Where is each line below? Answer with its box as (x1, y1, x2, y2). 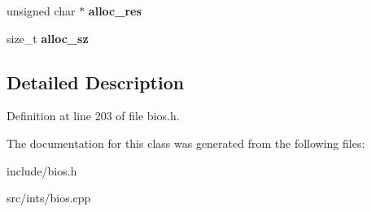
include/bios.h (7, 162, 77, 179)
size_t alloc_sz (7, 29, 89, 46)
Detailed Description (7, 69, 185, 94)
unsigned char (7, 2, 76, 19)
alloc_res (88, 2, 142, 19)
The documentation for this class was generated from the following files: (7, 134, 365, 151)
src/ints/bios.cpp (7, 189, 91, 206)
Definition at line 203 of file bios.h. (7, 107, 180, 124)
